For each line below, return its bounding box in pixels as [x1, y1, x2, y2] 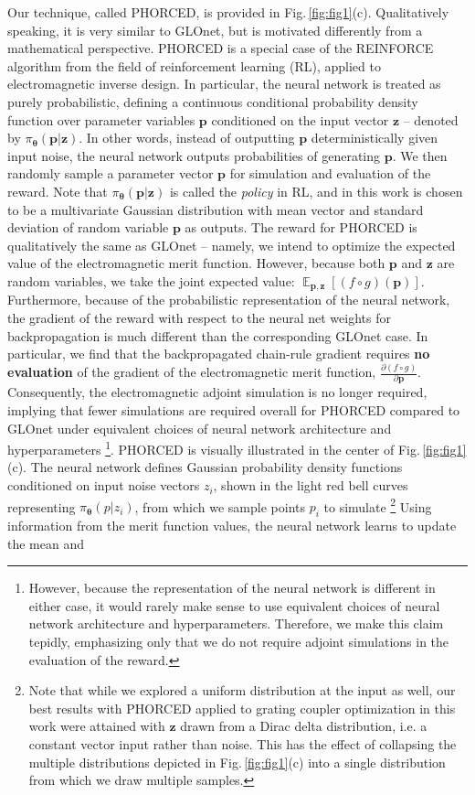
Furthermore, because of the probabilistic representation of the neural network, [7, 290, 450, 309]
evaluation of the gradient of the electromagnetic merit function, [7, 362, 376, 381]
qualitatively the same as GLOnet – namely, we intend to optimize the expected [7, 235, 456, 254]
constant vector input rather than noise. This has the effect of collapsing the [28, 735, 457, 754]
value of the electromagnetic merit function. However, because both [7, 253, 385, 273]
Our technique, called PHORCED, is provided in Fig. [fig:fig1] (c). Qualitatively [7, 3, 449, 21]
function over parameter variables [7, 110, 195, 129]
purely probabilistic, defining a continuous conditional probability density [7, 91, 418, 111]
